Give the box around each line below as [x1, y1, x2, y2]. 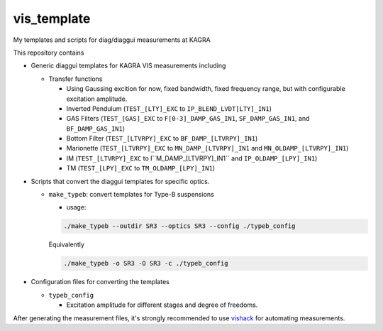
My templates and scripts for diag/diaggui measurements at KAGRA [13, 36, 211, 44]
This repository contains [13, 48, 84, 57]
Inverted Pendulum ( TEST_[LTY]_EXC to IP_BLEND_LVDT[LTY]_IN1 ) [66, 104, 272, 113]
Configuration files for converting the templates [30, 278, 170, 286]
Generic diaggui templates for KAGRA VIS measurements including [30, 61, 226, 70]
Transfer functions [48, 75, 103, 83]
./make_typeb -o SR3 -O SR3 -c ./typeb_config [63, 259, 228, 268]
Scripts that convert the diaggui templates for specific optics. [30, 177, 210, 185]
